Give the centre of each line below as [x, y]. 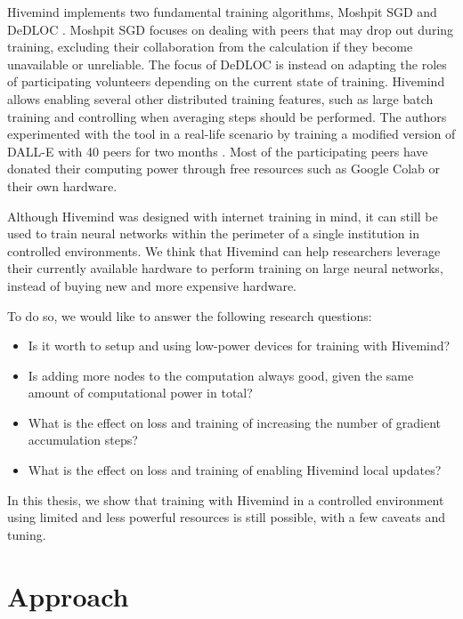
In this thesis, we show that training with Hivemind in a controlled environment [226, 499]
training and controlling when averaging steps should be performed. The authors [227, 116]
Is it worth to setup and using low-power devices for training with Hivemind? [239, 346]
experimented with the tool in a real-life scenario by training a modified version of [231, 134]
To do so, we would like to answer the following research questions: [190, 315]
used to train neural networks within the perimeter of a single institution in [213, 233]
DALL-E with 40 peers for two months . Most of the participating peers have [218, 151]
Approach [68, 595]
